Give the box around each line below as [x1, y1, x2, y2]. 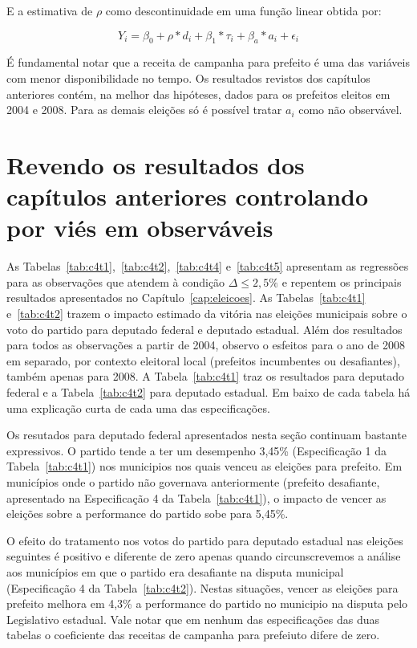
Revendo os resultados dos [6, 148, 305, 181]
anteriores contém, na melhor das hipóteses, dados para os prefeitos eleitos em [6, 85, 391, 102]
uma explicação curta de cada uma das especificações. [6, 399, 270, 416]
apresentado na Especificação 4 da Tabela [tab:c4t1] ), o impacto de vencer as [6, 489, 387, 506]
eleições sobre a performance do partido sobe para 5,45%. [6, 505, 289, 522]
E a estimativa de [6, 2, 93, 18]
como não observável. [298, 101, 403, 118]
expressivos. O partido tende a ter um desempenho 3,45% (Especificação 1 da [6, 442, 387, 458]
